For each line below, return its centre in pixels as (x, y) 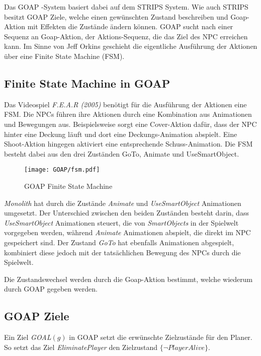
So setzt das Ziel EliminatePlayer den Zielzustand (81, 347)
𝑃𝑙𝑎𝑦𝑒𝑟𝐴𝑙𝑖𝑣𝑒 (186, 348)
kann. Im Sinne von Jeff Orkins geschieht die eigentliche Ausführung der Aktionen (131, 46)
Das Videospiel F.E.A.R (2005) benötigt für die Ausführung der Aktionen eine (125, 104)
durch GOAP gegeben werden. (51, 289)
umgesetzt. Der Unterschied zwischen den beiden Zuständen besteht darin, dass (126, 213)
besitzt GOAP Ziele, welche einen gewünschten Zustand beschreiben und (116, 16)
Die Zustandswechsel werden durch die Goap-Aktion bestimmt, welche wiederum (128, 279)
